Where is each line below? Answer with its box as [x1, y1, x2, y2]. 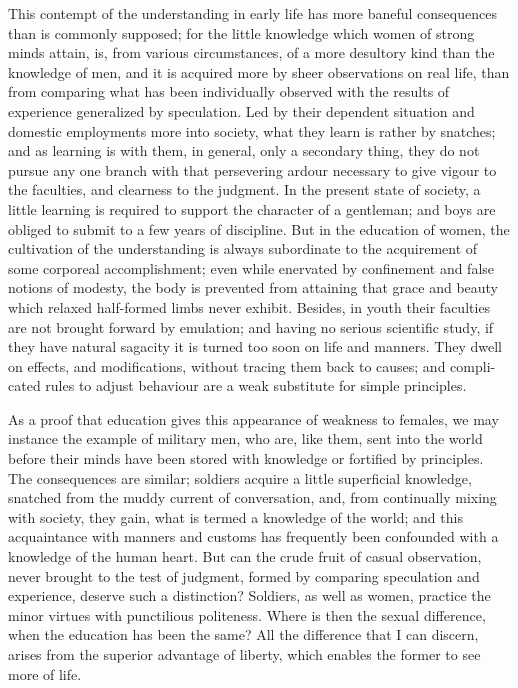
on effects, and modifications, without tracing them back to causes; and [8, 355, 446, 376]
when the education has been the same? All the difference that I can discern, [8, 624, 479, 645]
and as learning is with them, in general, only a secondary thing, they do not [8, 140, 480, 161]
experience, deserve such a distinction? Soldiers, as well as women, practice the [8, 585, 491, 606]
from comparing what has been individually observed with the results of [8, 81, 450, 102]
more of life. [8, 663, 82, 684]
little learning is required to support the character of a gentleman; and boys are [8, 198, 496, 219]
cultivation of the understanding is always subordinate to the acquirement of [8, 238, 478, 259]
